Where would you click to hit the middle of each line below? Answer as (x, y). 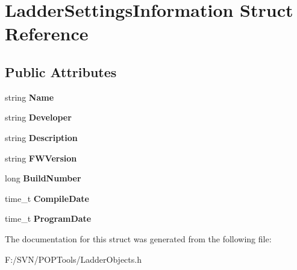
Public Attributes (61, 71)
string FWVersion (41, 158)
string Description (41, 137)
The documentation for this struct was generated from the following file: (138, 238)
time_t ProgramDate (48, 218)
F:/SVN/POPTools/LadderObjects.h (73, 259)
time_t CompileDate (47, 198)
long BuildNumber (43, 178)
